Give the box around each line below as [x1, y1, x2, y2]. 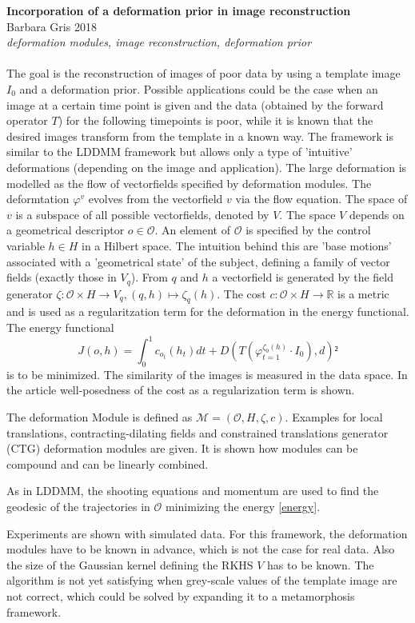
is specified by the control [245, 222, 371, 238]
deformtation [6, 190, 70, 207]
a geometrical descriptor [6, 222, 125, 238]
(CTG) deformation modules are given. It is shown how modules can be [6, 440, 358, 457]
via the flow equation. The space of [235, 190, 408, 207]
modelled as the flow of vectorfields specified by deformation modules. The [6, 174, 372, 191]
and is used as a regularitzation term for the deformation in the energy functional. [6, 303, 409, 320]
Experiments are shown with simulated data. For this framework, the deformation [6, 525, 408, 541]
